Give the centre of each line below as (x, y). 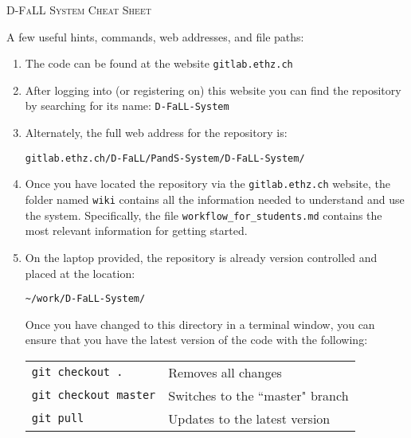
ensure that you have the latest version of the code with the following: (196, 340)
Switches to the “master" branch (258, 395)
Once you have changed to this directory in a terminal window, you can (200, 324)
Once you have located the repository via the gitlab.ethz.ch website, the (208, 184)
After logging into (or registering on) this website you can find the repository (213, 90)
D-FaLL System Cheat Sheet (79, 10)
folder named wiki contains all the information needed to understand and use (215, 199)
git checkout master (94, 395)
